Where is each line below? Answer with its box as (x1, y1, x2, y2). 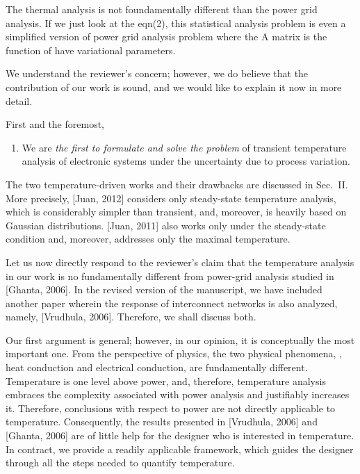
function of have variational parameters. (6, 42, 176, 57)
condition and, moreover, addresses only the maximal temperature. (6, 231, 291, 246)
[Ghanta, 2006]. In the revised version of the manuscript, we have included (6, 282, 322, 297)
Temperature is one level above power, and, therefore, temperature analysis (6, 373, 326, 388)
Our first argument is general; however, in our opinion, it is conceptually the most (6, 332, 355, 347)
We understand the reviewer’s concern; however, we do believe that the (6, 66, 309, 81)
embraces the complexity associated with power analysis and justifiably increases (6, 387, 350, 402)
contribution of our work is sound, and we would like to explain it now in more (6, 79, 342, 94)
